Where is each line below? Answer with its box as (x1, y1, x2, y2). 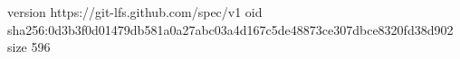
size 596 (7, 38, 51, 56)
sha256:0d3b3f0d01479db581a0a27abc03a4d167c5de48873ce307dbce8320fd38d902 (7, 20, 454, 38)
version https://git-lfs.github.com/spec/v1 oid (7, 3, 263, 21)
